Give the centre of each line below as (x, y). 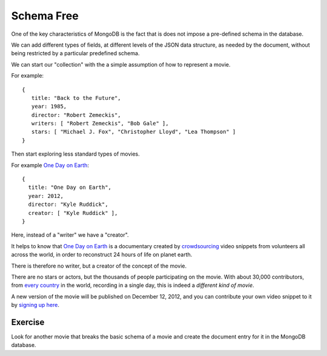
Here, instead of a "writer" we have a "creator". (70, 235)
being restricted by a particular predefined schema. (75, 53)
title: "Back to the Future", (76, 98)
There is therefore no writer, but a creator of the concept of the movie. (99, 266)
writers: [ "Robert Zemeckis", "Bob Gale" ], (100, 124)
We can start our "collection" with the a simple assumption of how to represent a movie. (121, 64)
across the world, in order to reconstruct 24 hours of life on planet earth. (102, 255)
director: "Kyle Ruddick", (68, 205)
